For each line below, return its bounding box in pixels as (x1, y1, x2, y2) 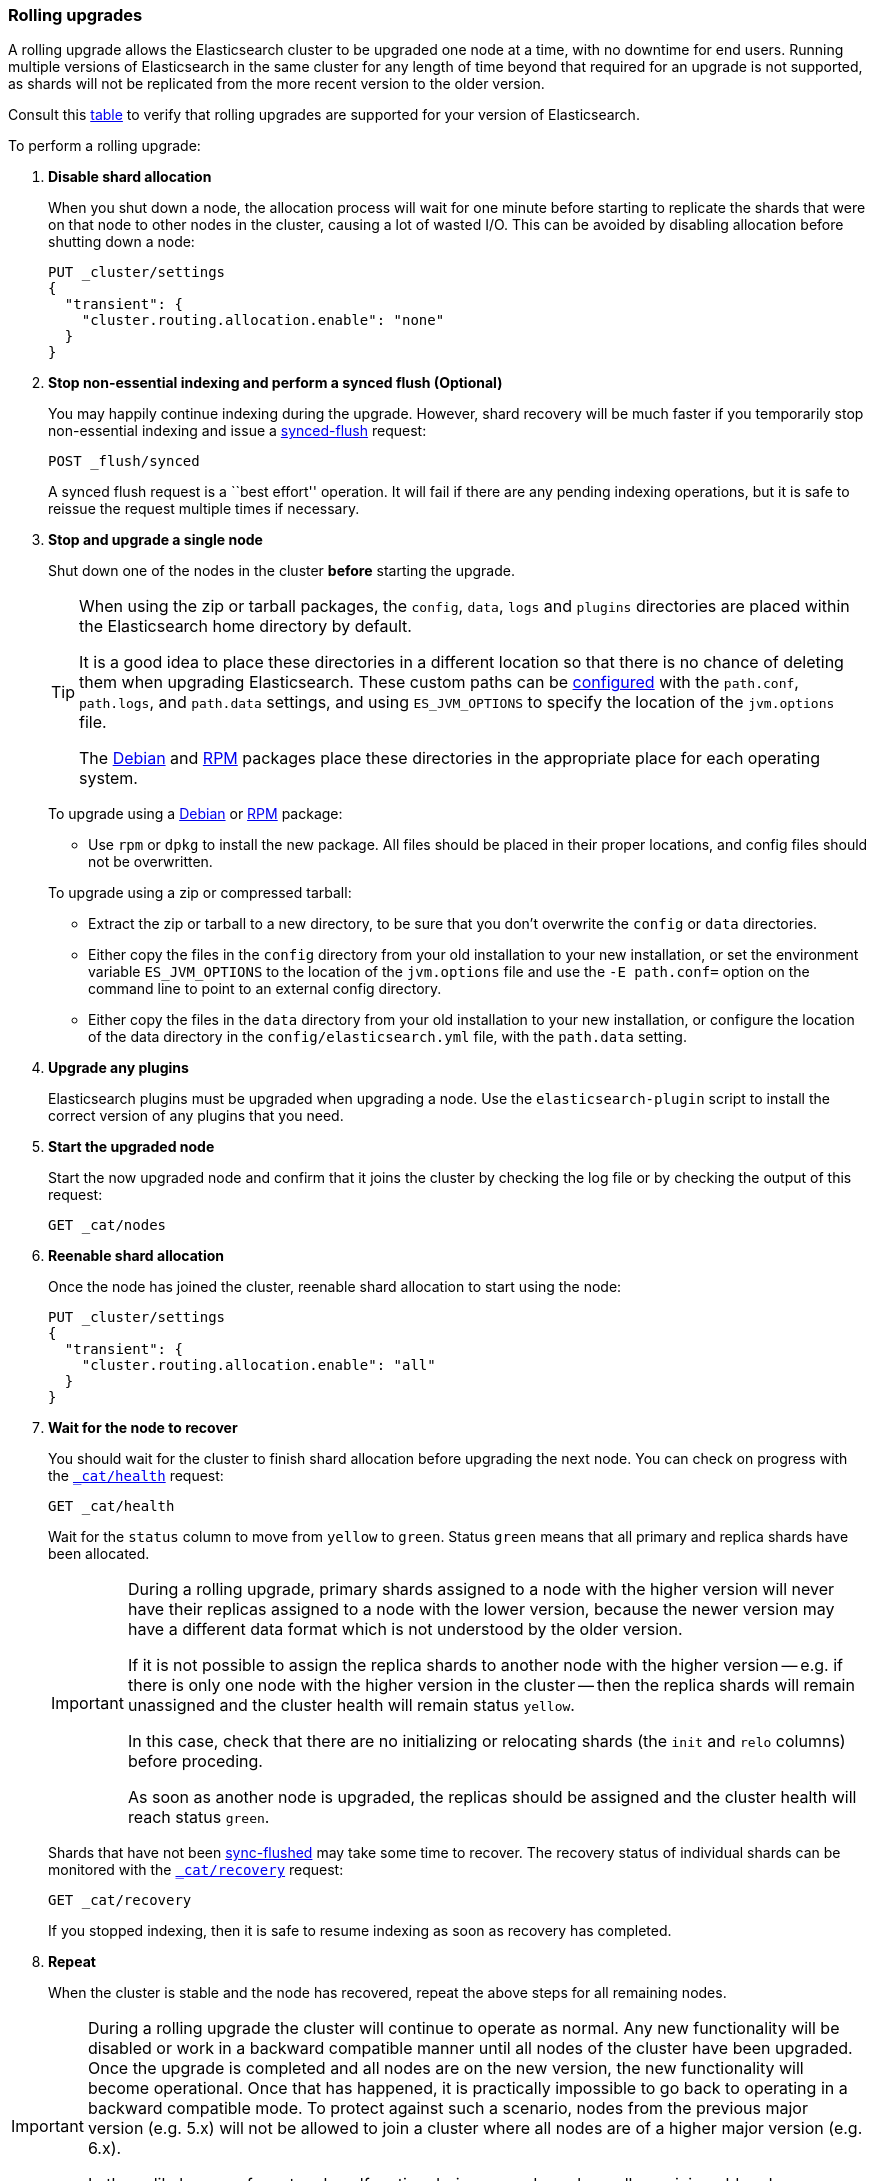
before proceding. (127, 1751, 263, 1772)
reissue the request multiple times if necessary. (48, 500, 360, 518)
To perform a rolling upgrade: (8, 137, 201, 155)
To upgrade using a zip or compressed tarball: (48, 884, 352, 902)
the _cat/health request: (48, 1467, 224, 1485)
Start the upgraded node (48, 1138, 215, 1156)
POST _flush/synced (48, 453, 200, 470)
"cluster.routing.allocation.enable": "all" (81, 1357, 436, 1374)
